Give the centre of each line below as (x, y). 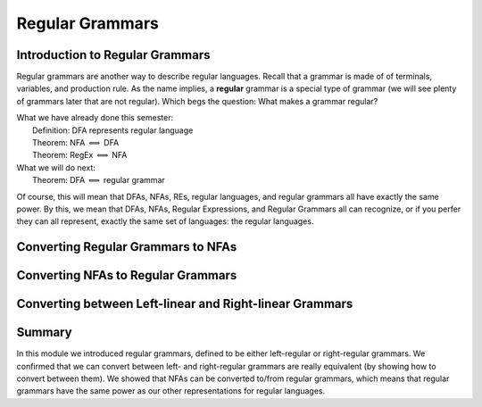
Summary (44, 332)
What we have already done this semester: (95, 118)
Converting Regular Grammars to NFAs (127, 247)
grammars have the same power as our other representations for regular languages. (171, 391)
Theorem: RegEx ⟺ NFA (80, 155)
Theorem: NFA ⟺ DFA (76, 143)
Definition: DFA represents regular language (113, 130)
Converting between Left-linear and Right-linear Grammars (185, 304)
